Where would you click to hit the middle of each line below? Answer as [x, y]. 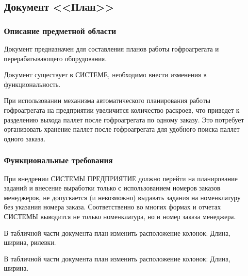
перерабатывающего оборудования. [55, 58]
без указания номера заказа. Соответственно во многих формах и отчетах [112, 207]
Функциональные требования [58, 160]
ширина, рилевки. [30, 242]
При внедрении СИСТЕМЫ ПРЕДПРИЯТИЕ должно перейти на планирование [121, 178]
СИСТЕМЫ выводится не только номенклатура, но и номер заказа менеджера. [120, 216]
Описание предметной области [60, 30]
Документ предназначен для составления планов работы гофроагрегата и [111, 49]
